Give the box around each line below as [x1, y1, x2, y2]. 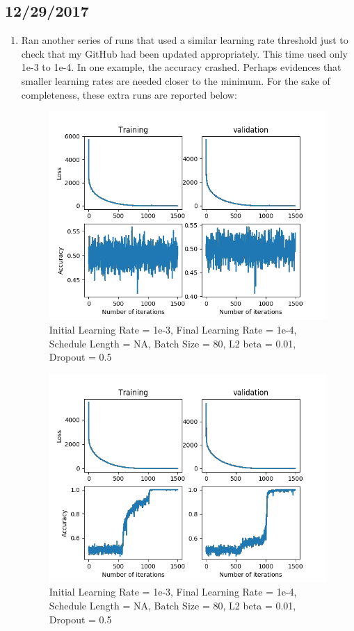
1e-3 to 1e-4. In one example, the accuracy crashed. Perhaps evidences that [21, 60, 341, 74]
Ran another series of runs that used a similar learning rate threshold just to [21, 33, 348, 47]
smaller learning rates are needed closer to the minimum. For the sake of [21, 73, 330, 88]
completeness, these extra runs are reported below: [21, 87, 237, 101]
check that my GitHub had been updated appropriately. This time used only [21, 46, 348, 60]
